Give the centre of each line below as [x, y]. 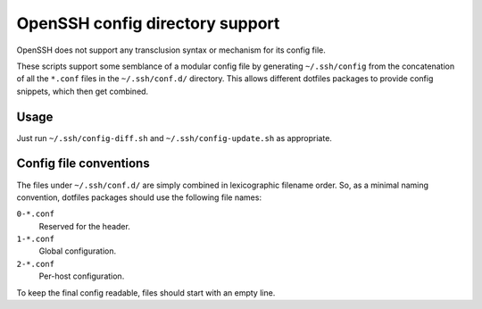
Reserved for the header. [85, 226]
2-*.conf [36, 264]
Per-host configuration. [82, 276]
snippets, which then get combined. [83, 91]
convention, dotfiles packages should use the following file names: [139, 197]
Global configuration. [78, 251]
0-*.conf [36, 214]
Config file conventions [83, 164]
